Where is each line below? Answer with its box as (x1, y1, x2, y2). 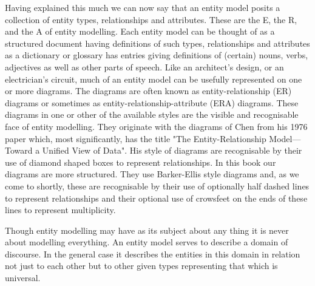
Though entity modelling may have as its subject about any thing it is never (5, 223, 289, 236)
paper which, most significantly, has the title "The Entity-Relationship (5, 132, 266, 145)
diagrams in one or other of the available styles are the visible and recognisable (5, 108, 299, 121)
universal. (5, 271, 41, 284)
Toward (5, 144, 33, 157)
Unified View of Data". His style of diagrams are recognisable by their (42, 144, 302, 157)
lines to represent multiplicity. (5, 203, 116, 216)
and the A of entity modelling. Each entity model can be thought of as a (5, 25, 275, 38)
